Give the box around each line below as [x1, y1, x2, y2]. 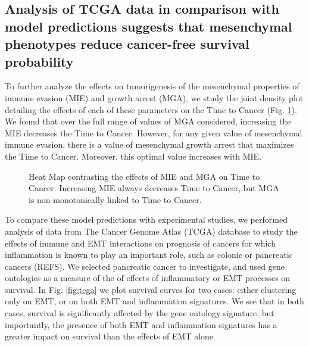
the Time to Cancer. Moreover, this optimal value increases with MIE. [5, 149, 262, 162]
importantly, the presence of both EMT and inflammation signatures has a [5, 318, 277, 331]
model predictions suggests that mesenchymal [5, 17, 292, 35]
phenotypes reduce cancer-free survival [5, 35, 249, 53]
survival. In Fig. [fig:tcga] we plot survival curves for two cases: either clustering [5, 283, 296, 295]
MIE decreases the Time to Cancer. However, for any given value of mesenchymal [5, 126, 302, 139]
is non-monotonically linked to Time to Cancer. [29, 193, 202, 205]
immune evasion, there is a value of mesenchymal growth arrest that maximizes [5, 138, 294, 151]
